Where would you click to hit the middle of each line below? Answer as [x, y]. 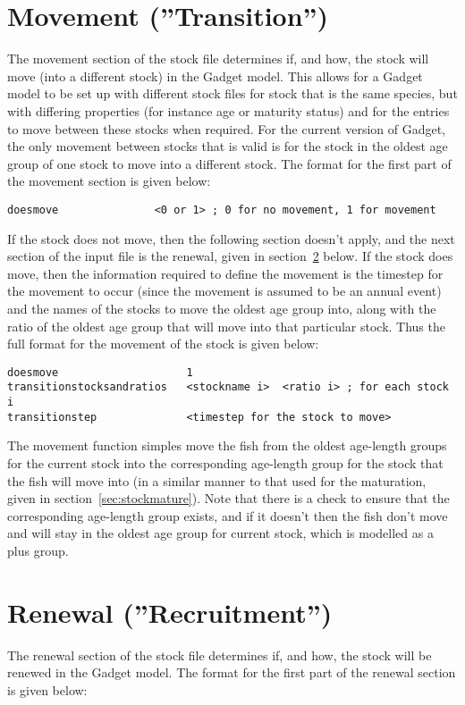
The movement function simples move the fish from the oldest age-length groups [227, 445]
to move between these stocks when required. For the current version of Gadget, [227, 128]
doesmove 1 [100, 372]
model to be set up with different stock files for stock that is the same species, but [232, 93]
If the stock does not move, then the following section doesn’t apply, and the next [231, 238]
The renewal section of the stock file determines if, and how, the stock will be [220, 655]
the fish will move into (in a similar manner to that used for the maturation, [217, 480]
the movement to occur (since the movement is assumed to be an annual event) [224, 291]
